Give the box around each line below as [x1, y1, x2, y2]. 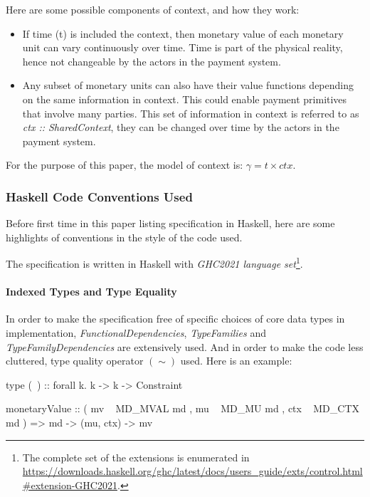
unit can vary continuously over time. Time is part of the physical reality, [22, 40, 343, 55]
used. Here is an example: [180, 353, 292, 368]
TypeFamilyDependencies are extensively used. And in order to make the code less [6, 339, 364, 354]
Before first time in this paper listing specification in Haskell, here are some [6, 216, 335, 231]
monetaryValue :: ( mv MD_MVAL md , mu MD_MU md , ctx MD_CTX [6, 401, 360, 416]
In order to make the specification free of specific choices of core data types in [6, 311, 345, 326]
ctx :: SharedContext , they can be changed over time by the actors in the [22, 120, 339, 135]
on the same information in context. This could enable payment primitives [22, 91, 347, 106]
